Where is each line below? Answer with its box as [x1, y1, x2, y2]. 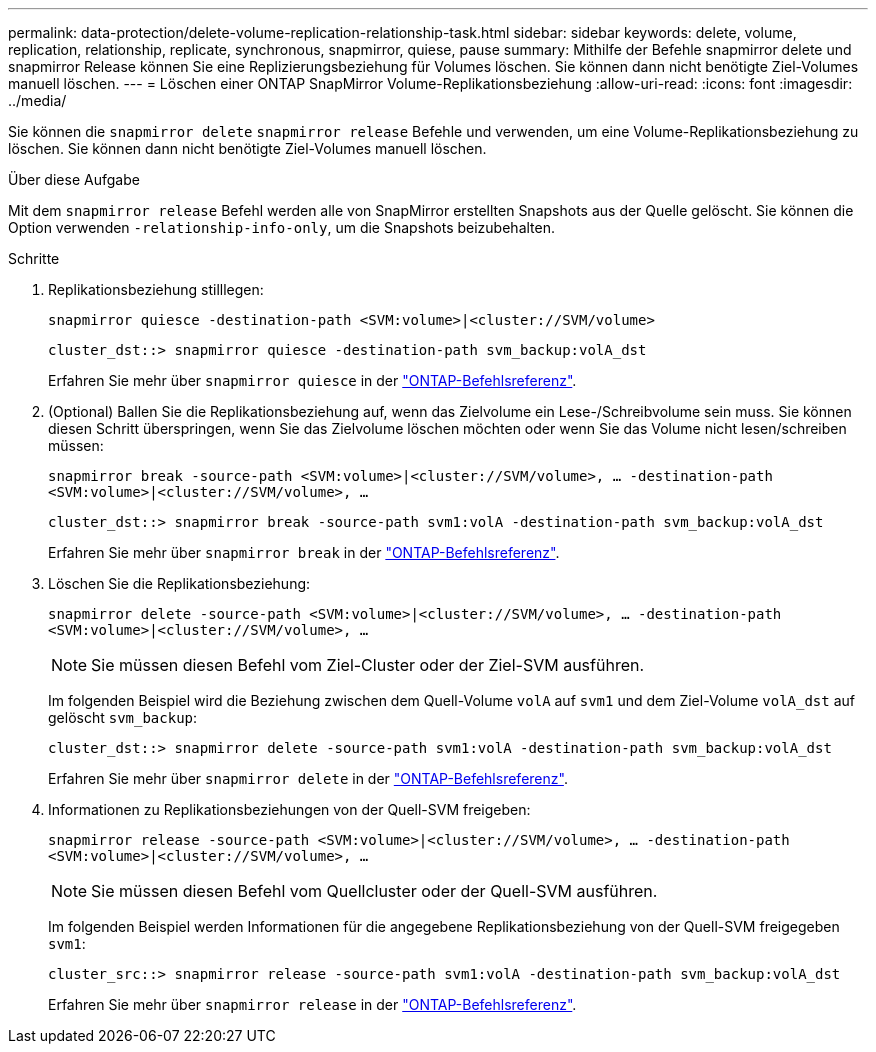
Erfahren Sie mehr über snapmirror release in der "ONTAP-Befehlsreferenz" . [48, 996, 577, 1013]
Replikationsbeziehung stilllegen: [48, 281, 264, 298]
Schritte [8, 250, 60, 267]
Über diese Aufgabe [8, 171, 140, 188]
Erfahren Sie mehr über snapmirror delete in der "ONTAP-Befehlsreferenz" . [48, 770, 568, 787]
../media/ [8, 92, 67, 109]
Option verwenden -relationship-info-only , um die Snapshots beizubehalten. [8, 219, 556, 236]
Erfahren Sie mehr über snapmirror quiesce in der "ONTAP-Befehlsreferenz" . [48, 372, 577, 389]
